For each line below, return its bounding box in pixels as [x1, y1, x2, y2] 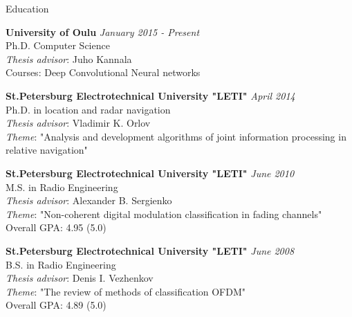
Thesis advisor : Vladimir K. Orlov [6, 116, 151, 130]
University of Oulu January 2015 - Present [6, 24, 200, 39]
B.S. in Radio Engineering [6, 257, 116, 271]
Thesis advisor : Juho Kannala [6, 51, 132, 66]
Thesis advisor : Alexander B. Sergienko [6, 193, 172, 208]
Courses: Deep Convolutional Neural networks [6, 65, 201, 80]
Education [6, 1, 49, 15]
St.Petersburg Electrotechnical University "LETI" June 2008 [6, 243, 295, 257]
